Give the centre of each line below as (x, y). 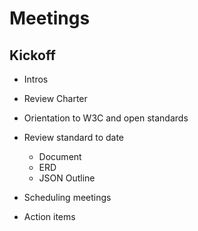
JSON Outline (67, 178)
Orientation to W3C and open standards (106, 118)
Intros (36, 79)
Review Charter (55, 98)
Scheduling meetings (67, 197)
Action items (49, 216)
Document (60, 156)
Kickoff (32, 55)
